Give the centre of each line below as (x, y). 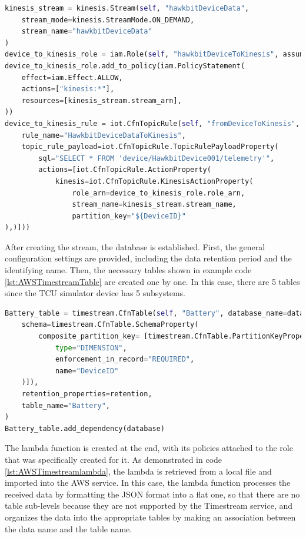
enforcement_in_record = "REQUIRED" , (125, 359)
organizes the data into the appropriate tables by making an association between (150, 517)
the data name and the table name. (69, 528)
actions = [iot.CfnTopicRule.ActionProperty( (125, 170)
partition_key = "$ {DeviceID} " (129, 216)
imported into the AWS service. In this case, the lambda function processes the (148, 483)
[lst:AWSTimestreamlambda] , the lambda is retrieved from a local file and (138, 471)
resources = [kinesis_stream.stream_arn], (102, 100)
